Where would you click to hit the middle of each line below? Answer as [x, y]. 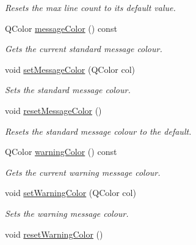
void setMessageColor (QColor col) [70, 69]
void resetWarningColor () [54, 234]
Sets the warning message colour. [67, 213]
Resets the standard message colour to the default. [98, 131]
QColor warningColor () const [61, 152]
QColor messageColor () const [61, 28]
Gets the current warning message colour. [83, 172]
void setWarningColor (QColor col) [71, 193]
